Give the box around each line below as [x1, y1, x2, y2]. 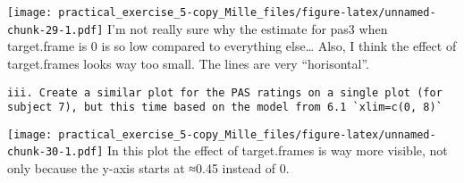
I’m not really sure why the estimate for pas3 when [107, 19, 388, 37]
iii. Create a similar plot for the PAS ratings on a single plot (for [7, 86, 443, 99]
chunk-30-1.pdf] [7, 146, 104, 159]
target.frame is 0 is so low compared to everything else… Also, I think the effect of [7, 37, 457, 55]
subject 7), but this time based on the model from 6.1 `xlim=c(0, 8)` [7, 101, 443, 114]
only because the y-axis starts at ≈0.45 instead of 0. [7, 159, 290, 178]
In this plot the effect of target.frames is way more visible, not [107, 141, 448, 160]
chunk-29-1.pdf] [7, 23, 104, 37]
